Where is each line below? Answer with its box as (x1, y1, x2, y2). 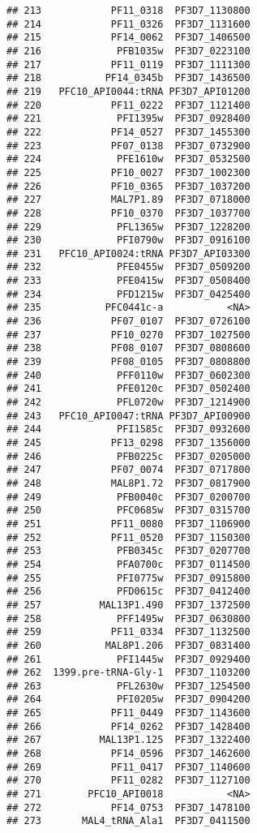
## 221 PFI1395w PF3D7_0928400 (6, 113, 251, 125)
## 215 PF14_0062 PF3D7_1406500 (6, 32, 251, 44)
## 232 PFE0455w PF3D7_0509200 (6, 261, 251, 273)
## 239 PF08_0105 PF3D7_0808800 (6, 356, 251, 368)
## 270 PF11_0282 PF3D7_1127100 (6, 775, 251, 787)
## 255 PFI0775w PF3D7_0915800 (6, 572, 251, 584)
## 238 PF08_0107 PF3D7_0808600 (6, 342, 251, 354)
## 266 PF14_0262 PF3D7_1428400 (6, 720, 251, 732)
